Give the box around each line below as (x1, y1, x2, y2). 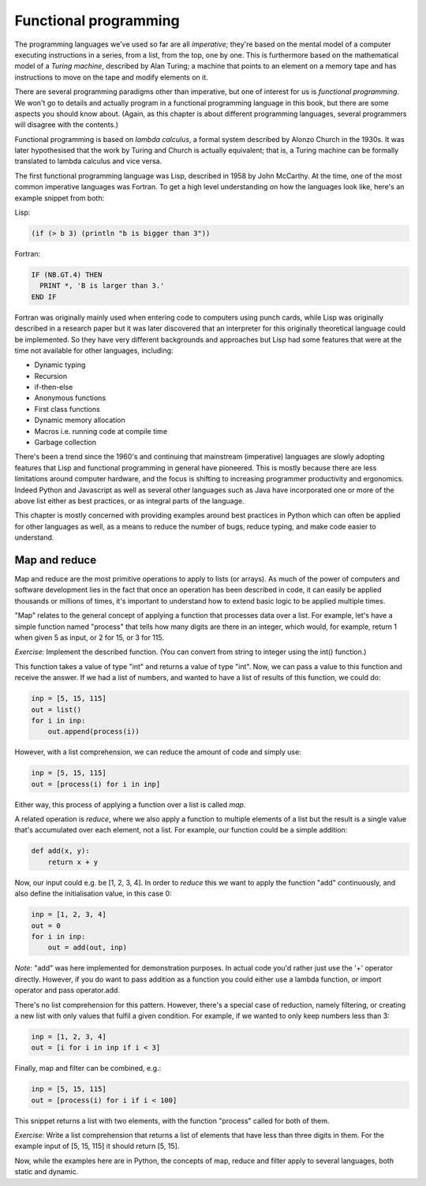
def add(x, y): (31, 847, 90, 855)
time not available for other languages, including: (14, 346, 174, 355)
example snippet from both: (14, 193, 105, 203)
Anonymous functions (34, 393, 106, 402)
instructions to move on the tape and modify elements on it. (14, 72, 208, 82)
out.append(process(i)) (47, 727, 140, 736)
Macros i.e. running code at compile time (34, 426, 168, 436)
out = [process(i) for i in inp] (31, 780, 161, 788)
